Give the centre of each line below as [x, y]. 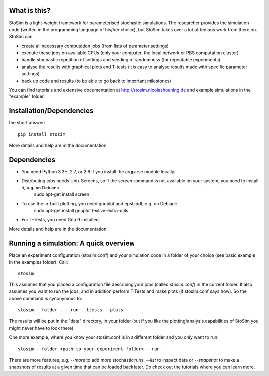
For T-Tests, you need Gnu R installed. [61, 220]
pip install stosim [42, 134]
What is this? [30, 11]
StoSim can [21, 37]
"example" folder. [27, 96]
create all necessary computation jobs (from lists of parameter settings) [95, 46]
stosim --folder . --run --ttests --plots [71, 310]
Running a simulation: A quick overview [72, 243]
